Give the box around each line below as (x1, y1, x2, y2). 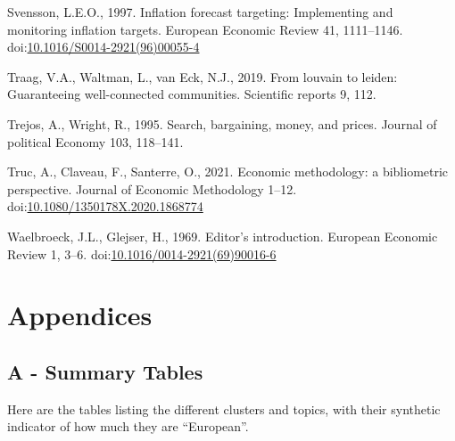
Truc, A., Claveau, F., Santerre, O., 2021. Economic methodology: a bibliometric (7, 162, 449, 181)
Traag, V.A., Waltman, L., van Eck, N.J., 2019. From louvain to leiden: (7, 67, 398, 86)
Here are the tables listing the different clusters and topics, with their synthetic (7, 399, 441, 418)
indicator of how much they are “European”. (7, 417, 249, 436)
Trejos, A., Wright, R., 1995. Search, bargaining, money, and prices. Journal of (7, 114, 437, 133)
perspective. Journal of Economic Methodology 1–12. (7, 179, 297, 198)
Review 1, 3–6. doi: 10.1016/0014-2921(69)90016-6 (7, 244, 277, 263)
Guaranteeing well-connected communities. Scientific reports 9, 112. (7, 85, 376, 103)
